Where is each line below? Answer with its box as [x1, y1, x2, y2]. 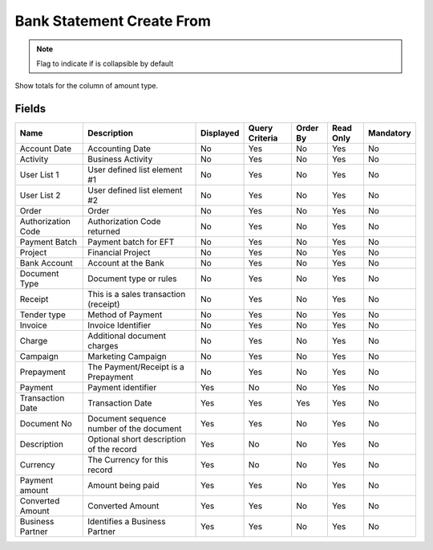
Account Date [19, 143, 72, 154]
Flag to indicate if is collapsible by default [36, 59, 174, 68]
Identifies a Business [87, 516, 166, 528]
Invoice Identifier [87, 320, 152, 331]
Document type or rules [87, 273, 177, 284]
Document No [19, 418, 72, 430]
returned [87, 226, 120, 237]
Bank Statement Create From [14, 12, 212, 30]
